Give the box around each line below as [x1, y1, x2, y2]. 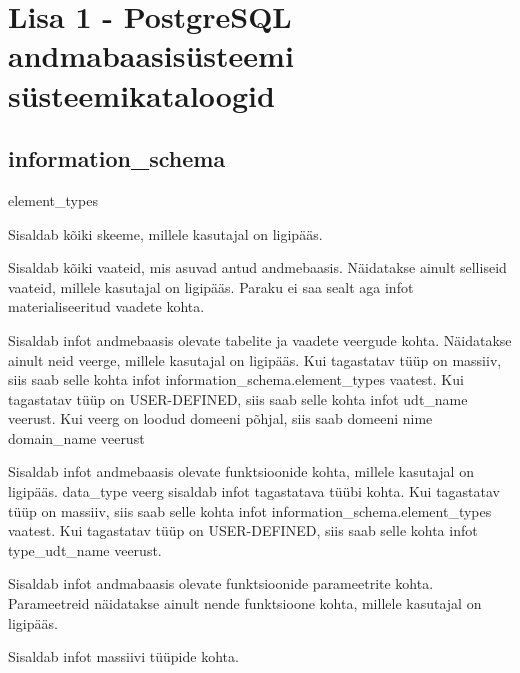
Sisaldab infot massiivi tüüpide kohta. [8, 646, 239, 667]
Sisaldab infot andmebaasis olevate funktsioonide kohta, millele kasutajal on [8, 461, 474, 482]
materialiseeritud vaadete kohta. [8, 296, 205, 317]
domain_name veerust [8, 427, 145, 448]
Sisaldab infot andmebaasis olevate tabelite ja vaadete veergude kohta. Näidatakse [8, 329, 512, 350]
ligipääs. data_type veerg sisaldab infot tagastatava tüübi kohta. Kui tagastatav [8, 481, 501, 502]
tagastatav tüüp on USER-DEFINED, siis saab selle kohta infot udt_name [8, 388, 468, 409]
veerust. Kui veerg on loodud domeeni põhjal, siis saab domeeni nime [8, 408, 433, 429]
